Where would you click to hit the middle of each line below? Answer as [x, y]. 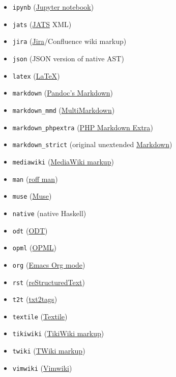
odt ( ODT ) [30, 230]
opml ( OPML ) [35, 248]
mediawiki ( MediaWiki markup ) [63, 161]
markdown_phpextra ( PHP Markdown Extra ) [83, 127]
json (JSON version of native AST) [68, 58]
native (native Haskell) [49, 213]
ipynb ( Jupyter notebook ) [53, 7]
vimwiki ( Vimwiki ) [42, 368]
